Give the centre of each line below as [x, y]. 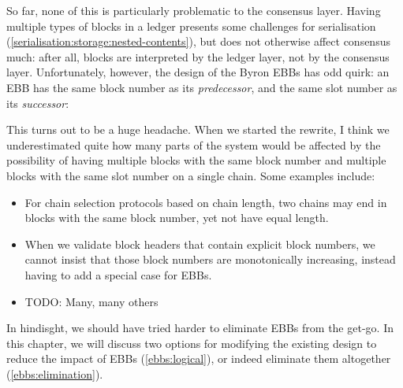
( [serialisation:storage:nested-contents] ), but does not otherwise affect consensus [198, 41]
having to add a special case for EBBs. [118, 274]
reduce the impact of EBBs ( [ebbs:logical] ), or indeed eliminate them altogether [199, 358]
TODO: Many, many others [91, 301]
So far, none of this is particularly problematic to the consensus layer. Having [194, 10]
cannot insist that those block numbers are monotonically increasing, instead [210, 259]
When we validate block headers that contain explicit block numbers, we [200, 244]
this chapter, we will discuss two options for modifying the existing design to [192, 343]
